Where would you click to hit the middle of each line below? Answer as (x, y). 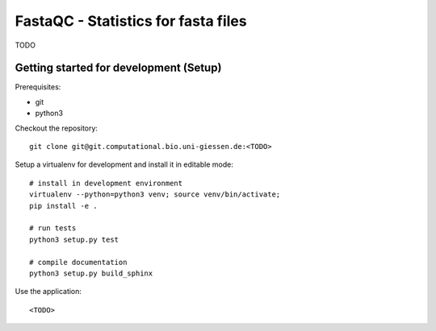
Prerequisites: (38, 87)
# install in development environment (106, 183)
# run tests (53, 228)
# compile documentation (78, 262)
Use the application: (48, 292)
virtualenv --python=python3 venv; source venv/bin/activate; (155, 194)
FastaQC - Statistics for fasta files (131, 21)
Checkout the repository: (57, 128)
